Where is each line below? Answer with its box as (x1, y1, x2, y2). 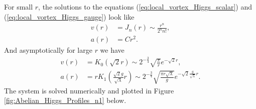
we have (100, 45, 124, 55)
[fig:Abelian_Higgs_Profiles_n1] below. (4, 95, 126, 105)
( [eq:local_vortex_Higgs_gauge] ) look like (4, 11, 135, 22)
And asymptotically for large (4, 45, 92, 55)
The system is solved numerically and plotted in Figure (4, 85, 174, 95)
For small (4, 2, 33, 12)
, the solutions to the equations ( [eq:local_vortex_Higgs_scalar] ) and (38, 2, 252, 12)
